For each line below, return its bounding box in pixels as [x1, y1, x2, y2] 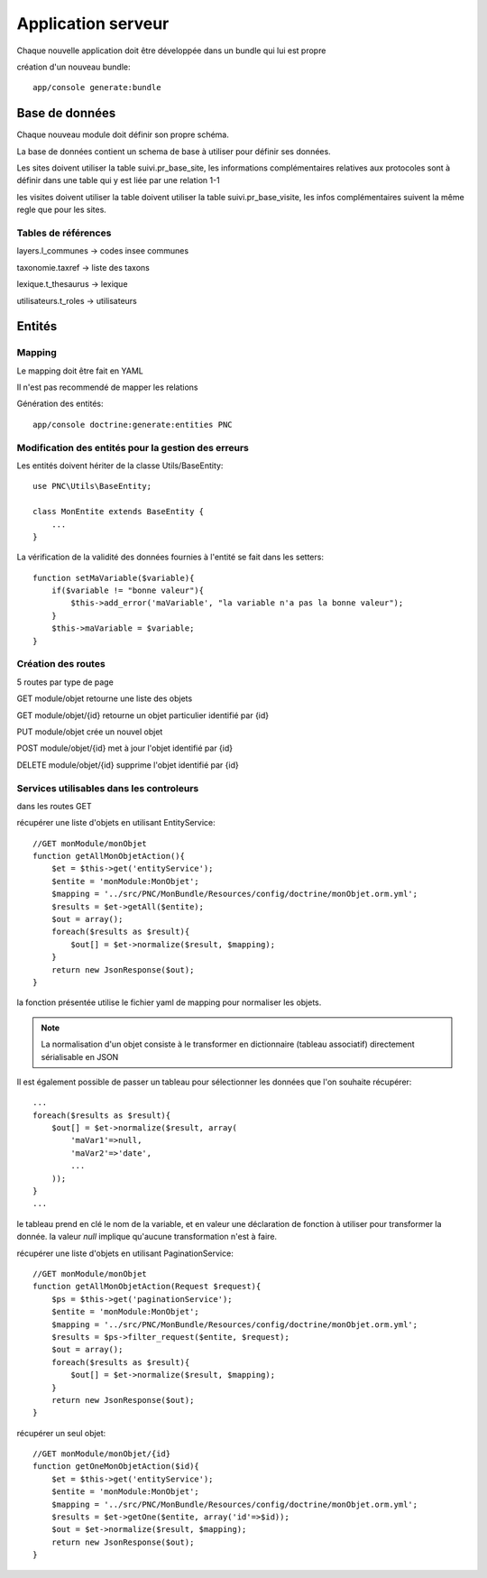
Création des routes [16, 658, 106, 670]
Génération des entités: [16, 398, 104, 410]
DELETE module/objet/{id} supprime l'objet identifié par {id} [16, 759, 239, 771]
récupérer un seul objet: [16, 1427, 106, 1438]
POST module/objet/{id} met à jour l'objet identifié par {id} [16, 743, 234, 753]
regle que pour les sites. [16, 204, 107, 216]
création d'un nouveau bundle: [16, 61, 131, 72]
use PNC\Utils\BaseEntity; [32, 481, 152, 492]
